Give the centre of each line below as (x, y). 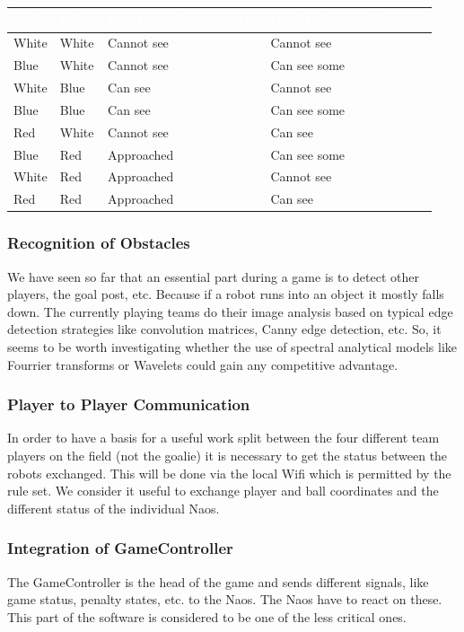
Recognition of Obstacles (99, 243)
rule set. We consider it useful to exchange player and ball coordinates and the (223, 491)
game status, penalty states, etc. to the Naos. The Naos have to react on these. (225, 599)
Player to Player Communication (129, 404)
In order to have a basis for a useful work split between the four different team (223, 438)
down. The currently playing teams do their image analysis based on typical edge (230, 311)
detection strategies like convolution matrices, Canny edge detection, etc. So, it (224, 329)
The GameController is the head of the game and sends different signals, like (218, 581)
